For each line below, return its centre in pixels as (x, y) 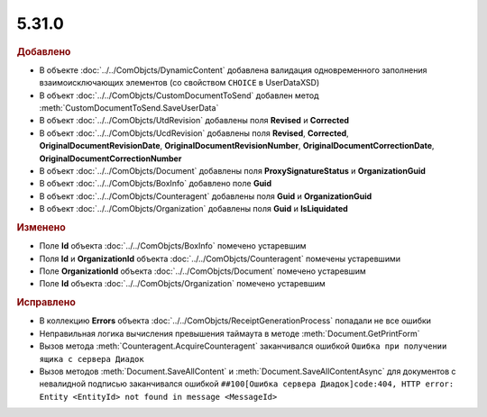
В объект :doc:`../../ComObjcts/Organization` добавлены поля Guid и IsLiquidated (194, 209)
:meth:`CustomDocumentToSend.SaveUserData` (129, 107)
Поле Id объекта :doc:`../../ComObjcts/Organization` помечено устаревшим (183, 284)
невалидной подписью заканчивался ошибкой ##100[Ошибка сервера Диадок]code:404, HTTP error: (247, 384)
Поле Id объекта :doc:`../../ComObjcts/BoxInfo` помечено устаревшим (173, 246)
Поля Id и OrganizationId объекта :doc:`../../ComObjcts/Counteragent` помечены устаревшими (220, 258)
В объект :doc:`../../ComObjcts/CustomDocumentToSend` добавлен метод (179, 95)
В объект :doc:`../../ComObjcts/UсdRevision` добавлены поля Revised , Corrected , (194, 133)
